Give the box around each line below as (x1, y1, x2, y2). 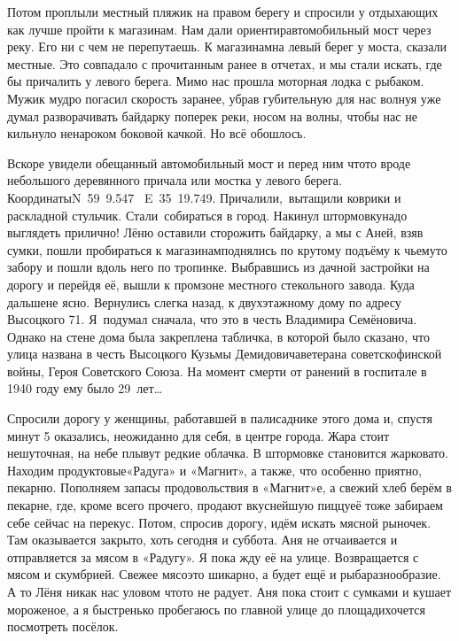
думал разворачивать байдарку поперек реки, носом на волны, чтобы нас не (7, 106, 417, 125)
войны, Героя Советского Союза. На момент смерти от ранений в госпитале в (7, 361, 427, 380)
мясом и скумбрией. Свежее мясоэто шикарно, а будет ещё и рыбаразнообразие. (7, 565, 441, 583)
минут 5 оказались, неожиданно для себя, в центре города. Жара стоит (7, 426, 390, 444)
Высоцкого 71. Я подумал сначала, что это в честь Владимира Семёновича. (7, 310, 417, 328)
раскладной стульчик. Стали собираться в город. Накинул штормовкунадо (7, 205, 408, 224)
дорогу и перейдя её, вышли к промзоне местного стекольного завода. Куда (7, 274, 415, 293)
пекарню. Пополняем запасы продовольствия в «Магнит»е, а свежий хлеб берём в (7, 478, 452, 497)
